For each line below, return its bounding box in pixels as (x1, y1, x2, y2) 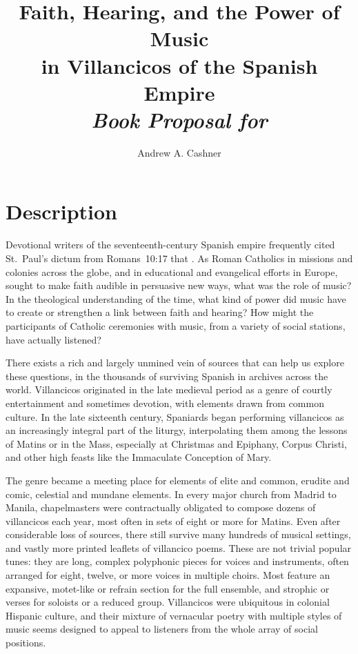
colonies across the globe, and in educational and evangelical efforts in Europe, (6, 264, 338, 279)
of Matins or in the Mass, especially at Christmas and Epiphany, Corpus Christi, (6, 436, 347, 450)
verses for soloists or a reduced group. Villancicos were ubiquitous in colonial (6, 595, 330, 609)
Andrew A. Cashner (137, 145, 221, 159)
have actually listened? (6, 332, 101, 346)
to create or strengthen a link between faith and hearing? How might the (6, 305, 314, 319)
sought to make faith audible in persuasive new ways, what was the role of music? (6, 278, 352, 293)
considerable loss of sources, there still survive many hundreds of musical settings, (6, 527, 351, 542)
